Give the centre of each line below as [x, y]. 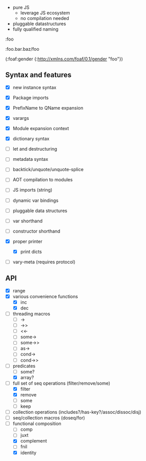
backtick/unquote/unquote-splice [48, 170]
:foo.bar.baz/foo [22, 49]
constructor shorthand [36, 231]
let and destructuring [35, 149]
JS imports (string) [33, 190]
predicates [24, 366]
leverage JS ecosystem [45, 13]
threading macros [31, 314]
